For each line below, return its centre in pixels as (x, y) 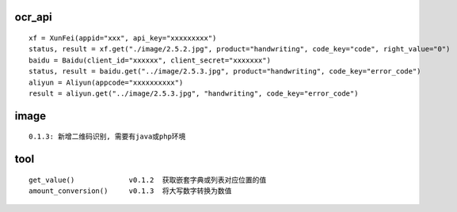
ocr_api (33, 17)
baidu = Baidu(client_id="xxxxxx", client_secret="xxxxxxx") (150, 60)
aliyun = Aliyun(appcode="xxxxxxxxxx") (106, 82)
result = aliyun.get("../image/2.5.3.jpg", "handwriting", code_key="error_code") (194, 93)
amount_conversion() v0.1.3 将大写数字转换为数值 (130, 191)
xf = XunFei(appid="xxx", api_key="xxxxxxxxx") (123, 38)
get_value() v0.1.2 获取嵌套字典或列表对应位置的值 (148, 180)
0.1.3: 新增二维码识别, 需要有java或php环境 (107, 137)
